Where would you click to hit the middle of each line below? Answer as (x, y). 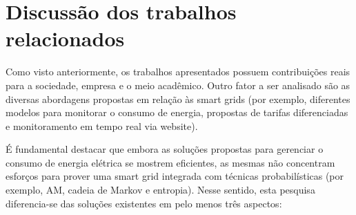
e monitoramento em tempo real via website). (102, 125)
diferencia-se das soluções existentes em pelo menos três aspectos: (144, 203)
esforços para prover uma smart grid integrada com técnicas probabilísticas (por (175, 176)
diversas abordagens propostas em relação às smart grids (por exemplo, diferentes (178, 99)
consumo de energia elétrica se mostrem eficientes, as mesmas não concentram (170, 162)
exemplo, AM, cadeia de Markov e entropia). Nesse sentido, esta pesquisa (160, 190)
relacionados (65, 38)
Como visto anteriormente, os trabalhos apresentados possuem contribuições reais (178, 72)
